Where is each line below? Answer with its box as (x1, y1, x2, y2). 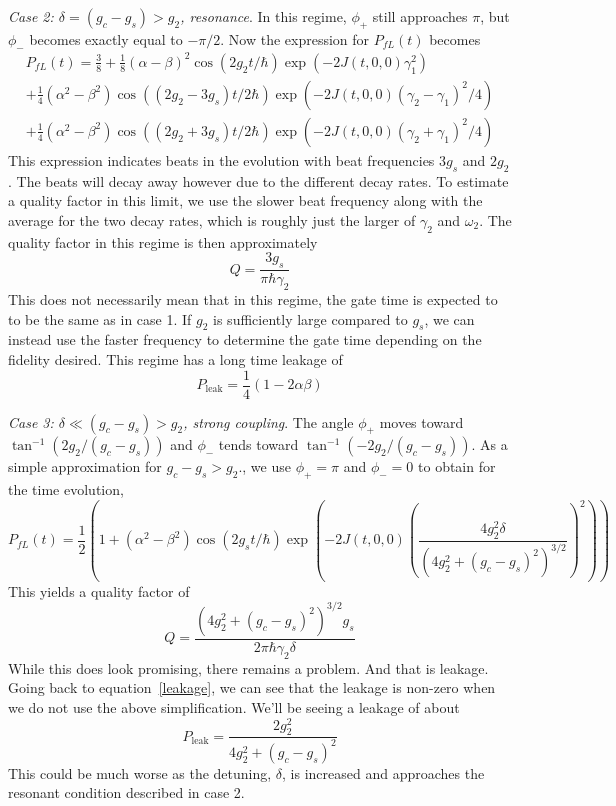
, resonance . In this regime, (180, 6, 347, 26)
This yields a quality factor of (8, 580, 190, 601)
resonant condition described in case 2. (8, 782, 245, 803)
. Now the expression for (220, 28, 370, 49)
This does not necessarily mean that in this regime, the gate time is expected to (8, 288, 498, 309)
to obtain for (418, 456, 496, 477)
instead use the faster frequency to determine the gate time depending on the (8, 329, 482, 350)
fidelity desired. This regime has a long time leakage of (8, 348, 343, 369)
